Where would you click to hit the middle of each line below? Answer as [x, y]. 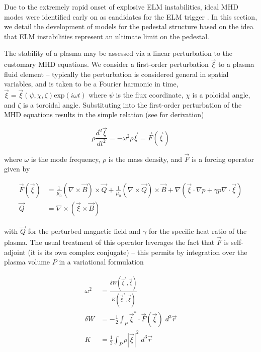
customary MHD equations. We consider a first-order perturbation [106, 64]
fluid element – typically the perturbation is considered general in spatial [116, 74]
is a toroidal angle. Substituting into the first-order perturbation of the [133, 104]
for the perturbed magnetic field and [84, 231]
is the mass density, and [145, 159]
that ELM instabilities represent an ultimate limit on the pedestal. [107, 36]
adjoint [15, 252]
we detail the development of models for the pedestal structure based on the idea [129, 26]
